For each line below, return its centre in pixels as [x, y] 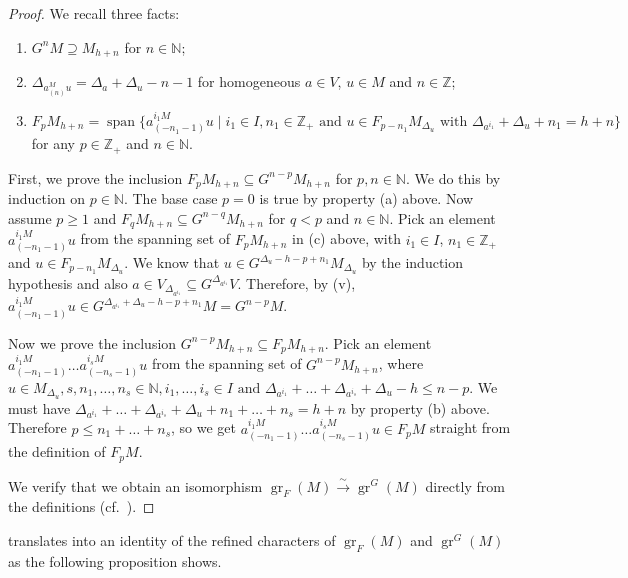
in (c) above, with [346, 238]
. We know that [172, 262]
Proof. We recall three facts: [94, 13]
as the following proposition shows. [115, 560]
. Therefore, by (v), [296, 282]
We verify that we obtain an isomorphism [135, 485]
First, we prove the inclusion [95, 177]
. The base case [170, 198]
